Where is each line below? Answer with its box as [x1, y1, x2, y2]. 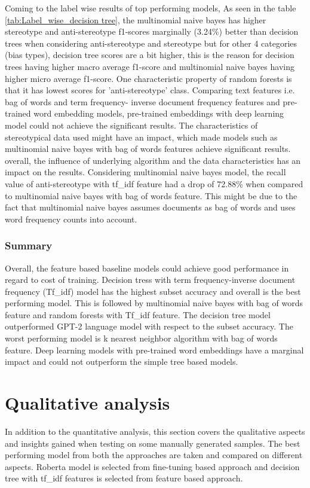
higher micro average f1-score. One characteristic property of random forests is [5, 72, 292, 84]
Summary [5, 238, 53, 253]
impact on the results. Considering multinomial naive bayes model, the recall [5, 166, 286, 178]
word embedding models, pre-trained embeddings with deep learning [33, 107, 284, 120]
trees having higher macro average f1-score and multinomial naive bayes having [5, 60, 294, 72]
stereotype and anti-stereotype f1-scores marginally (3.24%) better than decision [5, 25, 299, 38]
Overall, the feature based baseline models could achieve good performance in [5, 261, 289, 274]
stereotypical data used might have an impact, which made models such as [5, 130, 278, 143]
